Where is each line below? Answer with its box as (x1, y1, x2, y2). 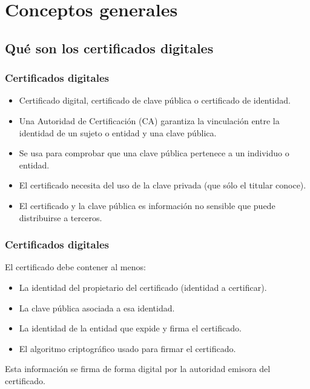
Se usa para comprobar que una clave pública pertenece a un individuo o (19, 147, 289, 159)
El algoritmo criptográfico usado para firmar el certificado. (19, 342, 236, 354)
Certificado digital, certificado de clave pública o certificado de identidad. (19, 94, 291, 107)
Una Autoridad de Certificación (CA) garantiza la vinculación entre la (19, 114, 280, 127)
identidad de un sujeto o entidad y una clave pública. (19, 126, 217, 139)
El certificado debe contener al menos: (5, 261, 146, 273)
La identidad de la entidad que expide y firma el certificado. (19, 322, 242, 334)
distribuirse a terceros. (19, 211, 102, 224)
